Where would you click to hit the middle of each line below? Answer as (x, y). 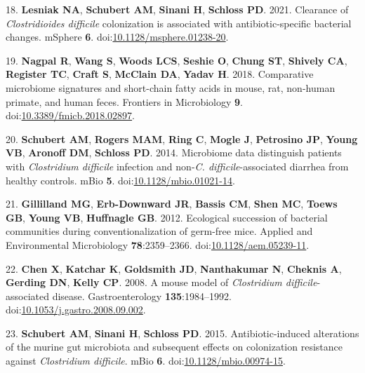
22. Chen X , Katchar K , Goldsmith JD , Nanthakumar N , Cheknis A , (174, 268)
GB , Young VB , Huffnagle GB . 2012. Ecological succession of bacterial (167, 217)
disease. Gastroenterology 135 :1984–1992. (142, 296)
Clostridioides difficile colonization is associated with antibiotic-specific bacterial (179, 23)
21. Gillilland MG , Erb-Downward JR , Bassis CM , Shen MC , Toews (172, 204)
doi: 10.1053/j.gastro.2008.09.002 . (76, 310)
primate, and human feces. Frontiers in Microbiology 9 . (124, 101)
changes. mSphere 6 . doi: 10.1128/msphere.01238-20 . (117, 37)
